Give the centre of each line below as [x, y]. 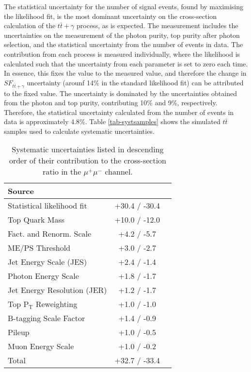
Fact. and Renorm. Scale [50, 234]
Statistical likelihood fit [47, 206]
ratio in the [62, 172]
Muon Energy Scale [41, 346]
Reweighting [56, 304]
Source [21, 191]
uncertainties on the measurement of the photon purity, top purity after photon [122, 35]
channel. [119, 172]
